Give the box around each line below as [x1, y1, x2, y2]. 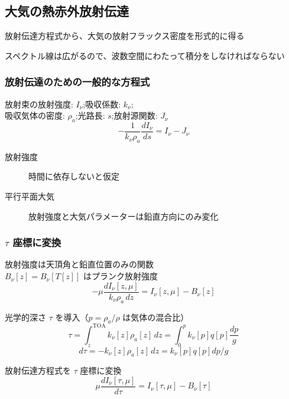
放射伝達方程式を [5, 364, 71, 377]
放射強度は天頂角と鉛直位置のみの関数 [5, 258, 154, 270]
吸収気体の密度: [5, 109, 65, 122]
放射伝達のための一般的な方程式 [5, 74, 150, 89]
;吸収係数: [83, 97, 121, 110]
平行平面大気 [5, 190, 54, 202]
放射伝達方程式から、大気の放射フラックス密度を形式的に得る [5, 30, 245, 42]
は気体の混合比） [122, 310, 189, 323]
